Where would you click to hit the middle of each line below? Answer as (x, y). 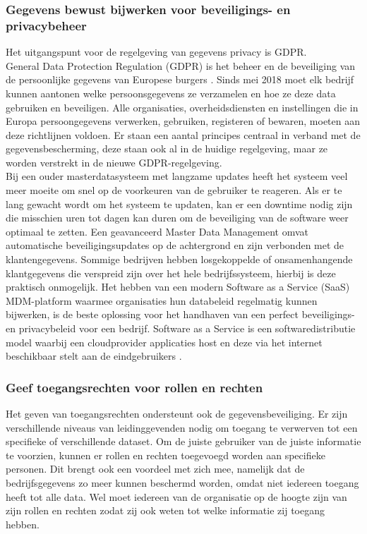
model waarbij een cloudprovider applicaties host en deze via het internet (164, 342)
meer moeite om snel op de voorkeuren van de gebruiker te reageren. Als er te (174, 190)
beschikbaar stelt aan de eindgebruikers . (94, 356)
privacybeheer (46, 25)
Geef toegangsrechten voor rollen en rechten (134, 387)
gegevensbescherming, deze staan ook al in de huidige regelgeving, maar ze (167, 148)
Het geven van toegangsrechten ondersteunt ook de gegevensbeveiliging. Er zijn (177, 414)
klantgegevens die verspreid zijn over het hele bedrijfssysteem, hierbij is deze (171, 273)
